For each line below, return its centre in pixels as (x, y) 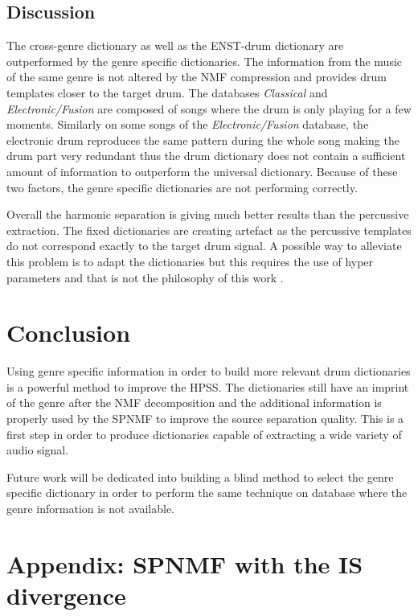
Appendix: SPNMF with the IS (185, 563)
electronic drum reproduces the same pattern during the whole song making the (203, 140)
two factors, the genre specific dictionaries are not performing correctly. (182, 187)
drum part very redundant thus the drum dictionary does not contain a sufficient (206, 156)
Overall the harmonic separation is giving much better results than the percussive (208, 214)
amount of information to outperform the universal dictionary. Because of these (202, 171)
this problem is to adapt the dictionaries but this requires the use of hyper (190, 261)
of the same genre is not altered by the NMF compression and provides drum (197, 77)
